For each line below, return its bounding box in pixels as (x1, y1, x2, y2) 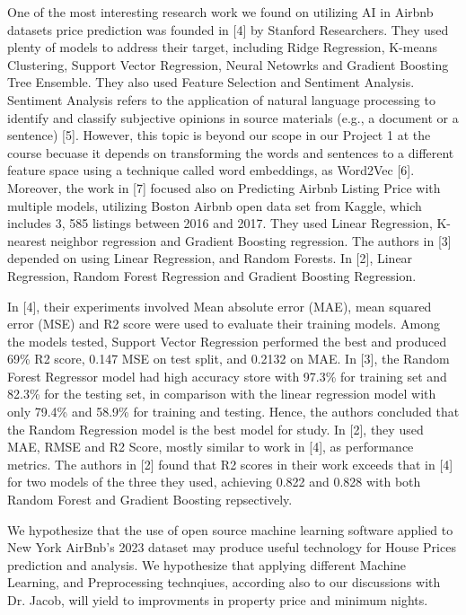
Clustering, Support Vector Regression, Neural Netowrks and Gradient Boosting (7, 55, 449, 74)
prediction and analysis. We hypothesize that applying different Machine (7, 555, 407, 574)
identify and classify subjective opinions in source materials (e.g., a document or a (7, 108, 459, 127)
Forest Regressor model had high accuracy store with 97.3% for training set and (7, 366, 447, 385)
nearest (7, 231, 47, 250)
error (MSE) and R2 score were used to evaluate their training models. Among (7, 314, 440, 333)
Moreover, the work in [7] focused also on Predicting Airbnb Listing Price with (7, 178, 441, 197)
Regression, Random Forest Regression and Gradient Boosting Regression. (7, 266, 417, 285)
